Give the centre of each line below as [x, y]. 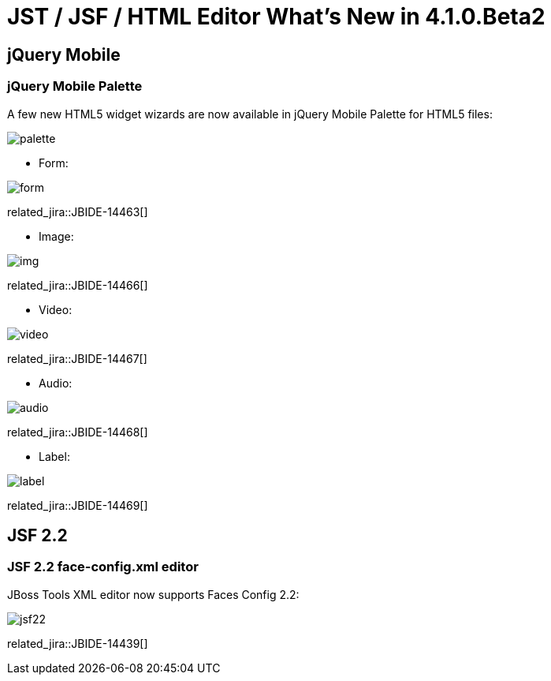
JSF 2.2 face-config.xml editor [103, 567]
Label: [54, 456]
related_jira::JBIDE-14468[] [78, 432]
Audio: [56, 383]
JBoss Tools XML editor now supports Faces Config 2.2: [153, 594]
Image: [56, 236]
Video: [56, 309]
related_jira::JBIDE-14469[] [78, 505]
